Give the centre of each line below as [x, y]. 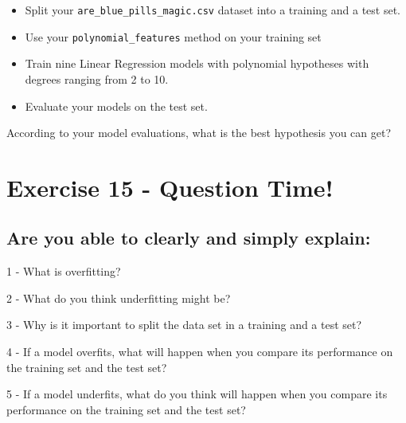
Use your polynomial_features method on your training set [173, 36]
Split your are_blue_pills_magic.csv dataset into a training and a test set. [213, 10]
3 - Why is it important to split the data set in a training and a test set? [184, 325]
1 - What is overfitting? [64, 271]
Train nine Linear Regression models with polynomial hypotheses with [197, 63]
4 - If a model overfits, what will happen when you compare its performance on [200, 352]
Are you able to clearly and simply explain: [189, 238]
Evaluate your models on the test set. [116, 106]
